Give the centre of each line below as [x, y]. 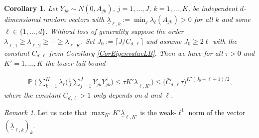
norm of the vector [217, 112]
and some [236, 19]
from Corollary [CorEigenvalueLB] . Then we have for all [136, 53]
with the [225, 41]
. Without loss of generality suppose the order [115, 31]
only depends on [118, 95]
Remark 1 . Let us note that [46, 112]
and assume [164, 41]
